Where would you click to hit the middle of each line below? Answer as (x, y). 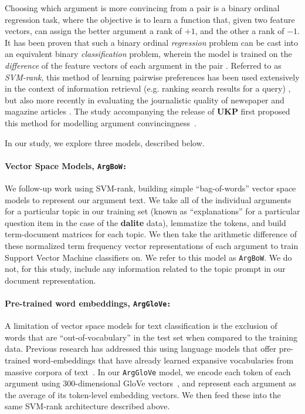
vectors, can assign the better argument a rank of (94, 31)
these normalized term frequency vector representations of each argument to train (152, 245)
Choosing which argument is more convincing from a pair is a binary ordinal (142, 8)
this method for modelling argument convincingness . (101, 122)
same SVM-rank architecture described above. (87, 406)
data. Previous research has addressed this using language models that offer (140, 349)
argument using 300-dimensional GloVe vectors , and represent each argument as (150, 383)
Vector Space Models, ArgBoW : (66, 165)
